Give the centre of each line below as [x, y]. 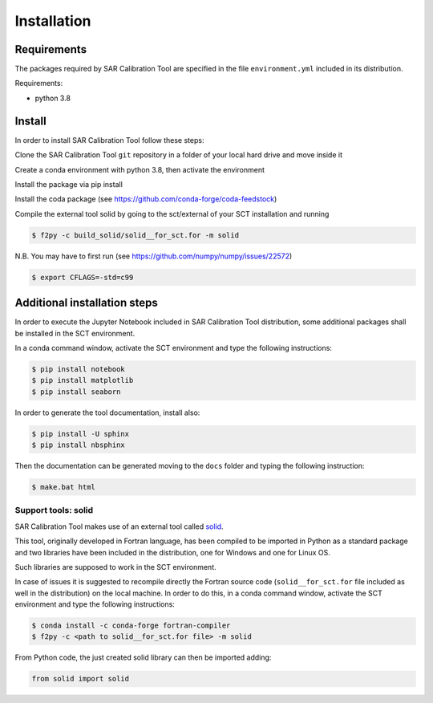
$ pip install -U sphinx [81, 434]
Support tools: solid [54, 510]
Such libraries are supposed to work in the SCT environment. [115, 567]
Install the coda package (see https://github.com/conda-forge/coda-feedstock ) [146, 199]
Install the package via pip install [69, 184]
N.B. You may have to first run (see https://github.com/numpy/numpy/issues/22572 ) [154, 256]
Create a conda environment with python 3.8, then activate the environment [140, 169]
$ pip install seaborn [76, 392]
